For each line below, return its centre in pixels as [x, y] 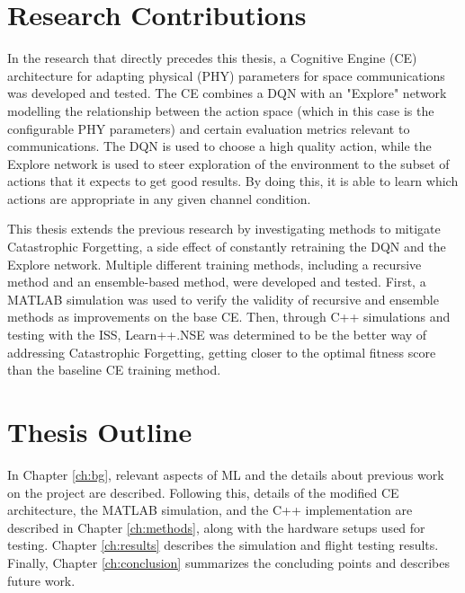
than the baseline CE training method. [114, 370]
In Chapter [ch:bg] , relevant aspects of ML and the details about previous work [226, 474]
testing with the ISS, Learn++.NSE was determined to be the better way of [217, 335]
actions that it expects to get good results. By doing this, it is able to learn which [233, 181]
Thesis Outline [100, 431]
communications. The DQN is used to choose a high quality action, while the [219, 146]
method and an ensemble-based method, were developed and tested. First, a [217, 282]
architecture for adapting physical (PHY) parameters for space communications [226, 75]
